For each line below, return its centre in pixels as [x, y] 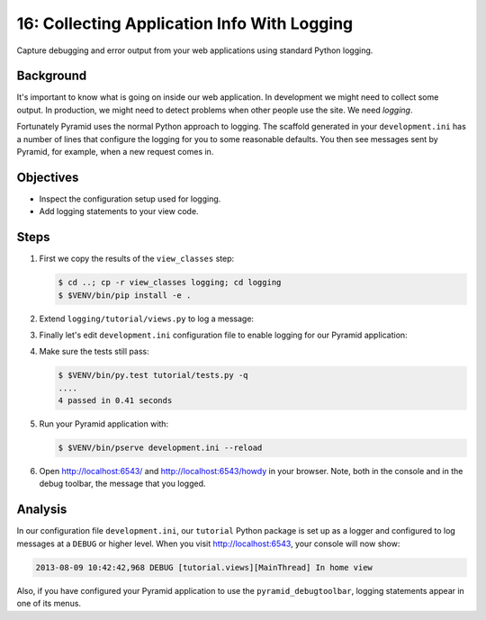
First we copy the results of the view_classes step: [137, 259]
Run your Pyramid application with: [104, 424]
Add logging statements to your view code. [119, 211]
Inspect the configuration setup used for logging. [130, 199]
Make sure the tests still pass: [94, 352]
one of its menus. [49, 604]
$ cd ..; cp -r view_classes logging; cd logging [170, 283]
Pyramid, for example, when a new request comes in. [115, 152]
